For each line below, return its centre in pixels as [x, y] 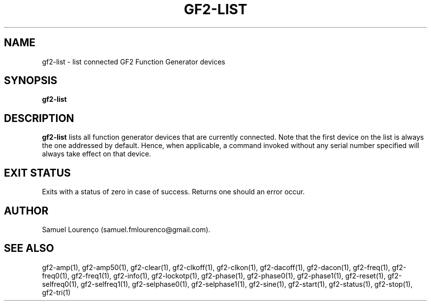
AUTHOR [26, 211]
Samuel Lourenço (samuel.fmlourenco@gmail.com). [126, 229]
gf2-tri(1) [56, 292]
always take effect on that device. [96, 154]
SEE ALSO [29, 248]
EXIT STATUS [37, 173]
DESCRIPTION [39, 118]
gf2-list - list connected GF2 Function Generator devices [134, 61]
